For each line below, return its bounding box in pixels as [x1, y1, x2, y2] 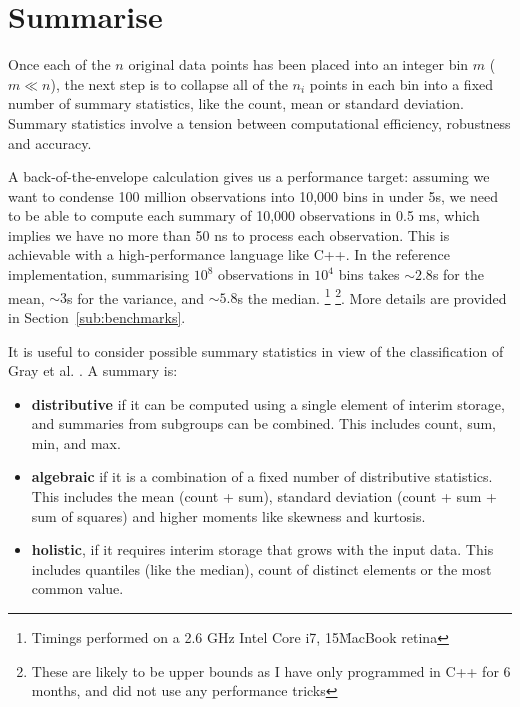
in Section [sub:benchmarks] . [8, 306, 186, 327]
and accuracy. [8, 132, 92, 153]
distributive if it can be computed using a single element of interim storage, [31, 393, 505, 414]
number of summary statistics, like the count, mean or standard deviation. [8, 93, 464, 114]
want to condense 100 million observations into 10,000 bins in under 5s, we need [8, 185, 499, 206]
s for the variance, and [67, 287, 205, 308]
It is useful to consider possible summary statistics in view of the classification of [8, 340, 504, 361]
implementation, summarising [8, 264, 190, 285]
